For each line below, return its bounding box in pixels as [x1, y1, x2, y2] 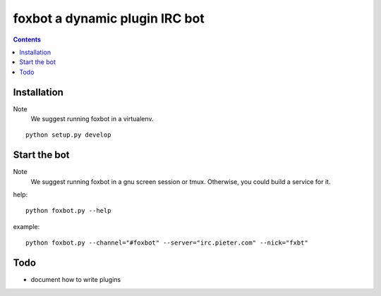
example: [13, 222, 40, 230]
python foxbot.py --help [25, 206, 111, 215]
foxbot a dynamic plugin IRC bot [13, 11, 205, 26]
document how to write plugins [30, 276, 121, 284]
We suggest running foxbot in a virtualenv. [30, 115, 155, 123]
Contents [13, 35, 42, 44]
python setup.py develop [25, 131, 111, 139]
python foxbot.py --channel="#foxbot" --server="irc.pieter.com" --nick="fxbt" [25, 239, 308, 247]
